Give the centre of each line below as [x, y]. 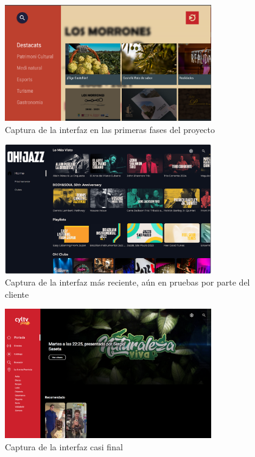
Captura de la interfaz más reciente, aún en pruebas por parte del [127, 282]
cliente [17, 294]
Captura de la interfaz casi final [64, 446]
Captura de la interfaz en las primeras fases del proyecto [110, 130]
